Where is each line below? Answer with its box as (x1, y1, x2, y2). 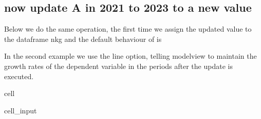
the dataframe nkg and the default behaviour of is (4, 33, 162, 44)
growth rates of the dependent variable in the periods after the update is (4, 60, 233, 71)
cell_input (4, 105, 37, 115)
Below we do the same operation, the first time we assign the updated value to (4, 23, 252, 34)
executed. (4, 70, 34, 81)
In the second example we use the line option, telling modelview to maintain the (4, 51, 257, 61)
